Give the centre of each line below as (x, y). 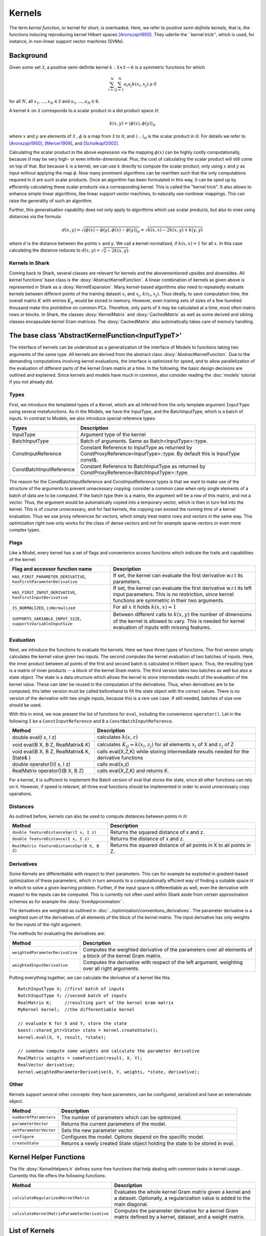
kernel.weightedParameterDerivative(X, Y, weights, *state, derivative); (109, 1072)
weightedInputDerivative (40, 965)
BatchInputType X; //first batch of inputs (71, 989)
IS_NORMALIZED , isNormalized (44, 607)
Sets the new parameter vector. (98, 1130)
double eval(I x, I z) (34, 738)
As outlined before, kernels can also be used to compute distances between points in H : (99, 816)
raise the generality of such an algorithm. (51, 201)
